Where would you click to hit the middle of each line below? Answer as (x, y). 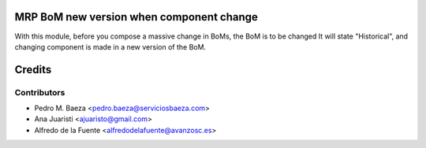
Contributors (40, 92)
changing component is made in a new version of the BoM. (110, 46)
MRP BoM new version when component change (136, 17)
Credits (33, 70)
